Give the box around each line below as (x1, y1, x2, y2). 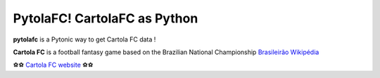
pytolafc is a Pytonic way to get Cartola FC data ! (13, 35, 156, 44)
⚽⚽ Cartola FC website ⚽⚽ (13, 60, 94, 70)
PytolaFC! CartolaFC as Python (13, 11, 198, 26)
